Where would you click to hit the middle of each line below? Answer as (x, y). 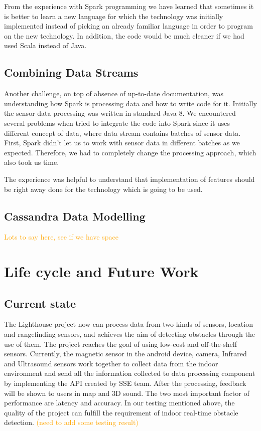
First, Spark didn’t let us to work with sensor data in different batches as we (122, 143)
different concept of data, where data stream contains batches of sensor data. (122, 133)
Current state (40, 303)
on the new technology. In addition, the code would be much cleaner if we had (124, 35)
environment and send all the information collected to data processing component (130, 373)
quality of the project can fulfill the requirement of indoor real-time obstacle (121, 412)
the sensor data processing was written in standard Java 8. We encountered (120, 113)
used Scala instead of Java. (45, 45)
